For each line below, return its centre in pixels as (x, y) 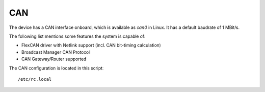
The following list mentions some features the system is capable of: (77, 36)
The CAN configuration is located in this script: (56, 68)
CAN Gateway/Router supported (54, 59)
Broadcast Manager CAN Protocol (56, 52)
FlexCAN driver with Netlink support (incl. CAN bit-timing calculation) (91, 45)
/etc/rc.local (35, 79)
